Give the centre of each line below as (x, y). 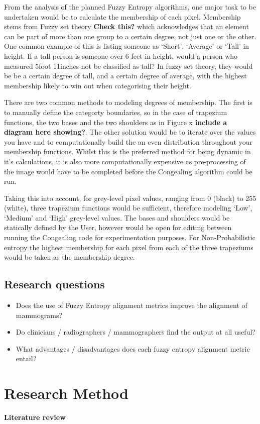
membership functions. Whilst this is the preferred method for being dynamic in (127, 151)
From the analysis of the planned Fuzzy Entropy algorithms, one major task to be (130, 7)
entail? (26, 358)
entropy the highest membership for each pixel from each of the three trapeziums (129, 247)
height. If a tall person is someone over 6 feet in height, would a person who (121, 56)
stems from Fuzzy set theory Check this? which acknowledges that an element (126, 26)
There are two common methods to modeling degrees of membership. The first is (128, 102)
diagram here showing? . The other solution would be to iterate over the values (130, 132)
